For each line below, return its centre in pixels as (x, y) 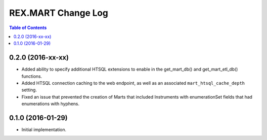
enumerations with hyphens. (50, 104)
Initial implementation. (44, 130)
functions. (32, 76)
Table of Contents (28, 28)
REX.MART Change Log (59, 13)
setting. (29, 90)
